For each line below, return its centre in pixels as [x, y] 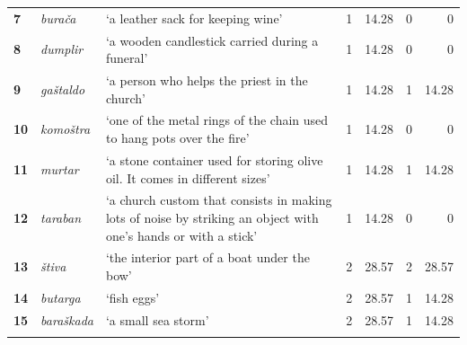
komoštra [66, 129]
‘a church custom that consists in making [219, 200]
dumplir [62, 49]
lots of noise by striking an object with [212, 217]
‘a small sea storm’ [157, 319]
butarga [61, 297]
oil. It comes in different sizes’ [188, 177]
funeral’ [127, 58]
